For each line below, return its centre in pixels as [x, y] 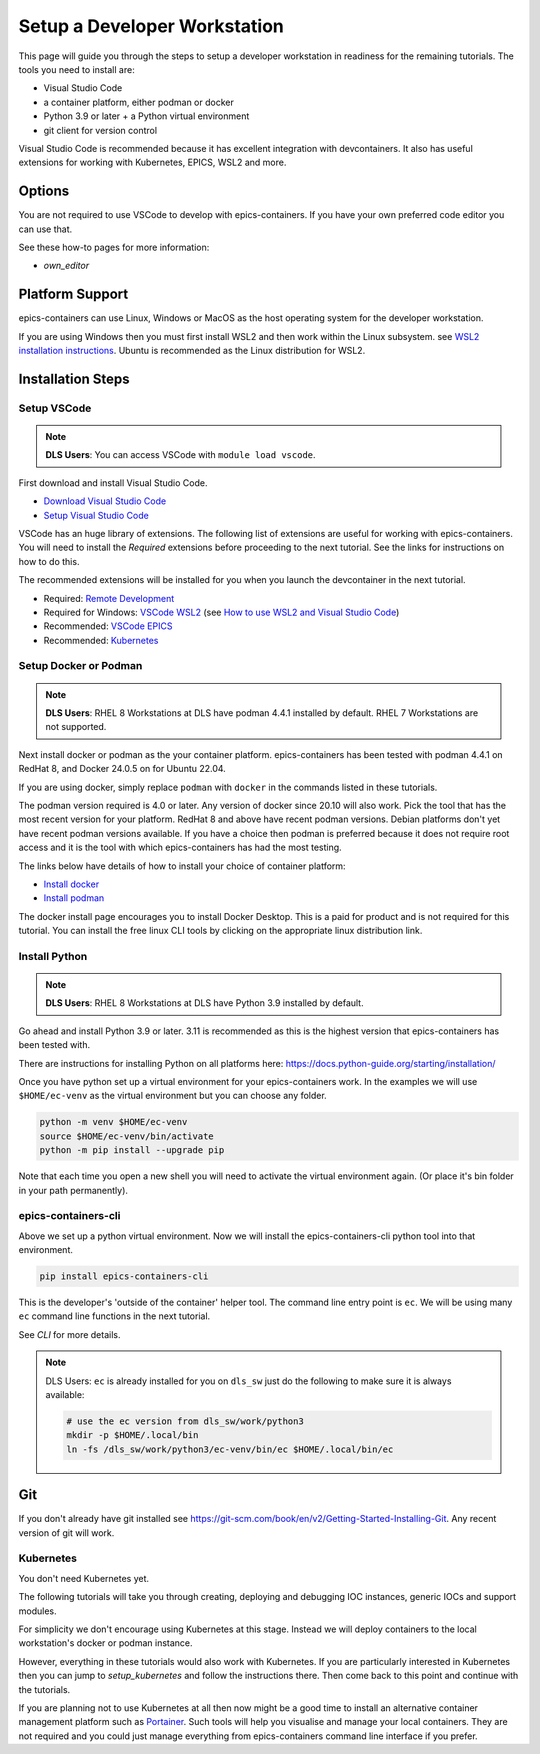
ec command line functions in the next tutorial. [114, 1316]
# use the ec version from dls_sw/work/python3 [185, 1421]
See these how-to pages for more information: [114, 247]
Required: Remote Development [109, 598]
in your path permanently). [73, 1190]
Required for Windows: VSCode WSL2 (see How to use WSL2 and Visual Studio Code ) [221, 612]
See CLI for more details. [69, 1334]
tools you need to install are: [76, 69]
